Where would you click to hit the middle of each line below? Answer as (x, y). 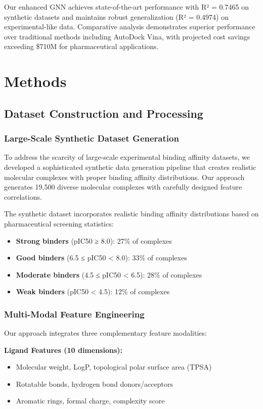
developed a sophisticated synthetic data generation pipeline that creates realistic (130, 167)
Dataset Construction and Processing (104, 113)
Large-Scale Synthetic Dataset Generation (92, 138)
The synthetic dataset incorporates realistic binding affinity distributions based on (131, 214)
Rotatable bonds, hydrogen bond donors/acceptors (94, 383)
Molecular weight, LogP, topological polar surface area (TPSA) (114, 367)
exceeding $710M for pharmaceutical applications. (81, 46)
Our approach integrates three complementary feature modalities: (105, 333)
